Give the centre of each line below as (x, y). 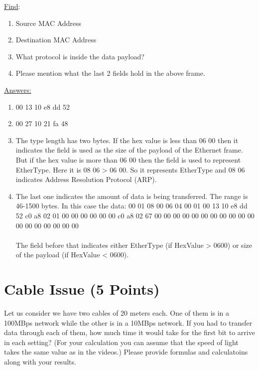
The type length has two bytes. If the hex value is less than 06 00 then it (127, 140)
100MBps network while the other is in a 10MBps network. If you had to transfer (128, 322)
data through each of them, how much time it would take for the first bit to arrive (129, 332)
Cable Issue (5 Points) (82, 289)
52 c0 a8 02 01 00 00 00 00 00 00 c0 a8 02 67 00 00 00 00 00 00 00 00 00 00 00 (135, 215)
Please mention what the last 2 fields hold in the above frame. (110, 73)
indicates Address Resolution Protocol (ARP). (86, 179)
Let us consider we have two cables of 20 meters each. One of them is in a (117, 313)
